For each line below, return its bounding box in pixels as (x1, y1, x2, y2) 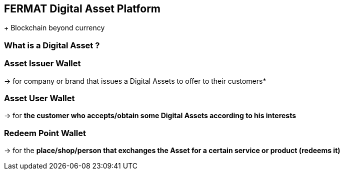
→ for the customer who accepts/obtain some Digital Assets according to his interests (4, 111, 296, 120)
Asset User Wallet (4, 93, 75, 103)
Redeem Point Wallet (4, 128, 86, 138)
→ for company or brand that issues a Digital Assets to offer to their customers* (4, 76, 266, 85)
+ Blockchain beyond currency (4, 23, 105, 32)
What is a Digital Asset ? (4, 40, 100, 50)
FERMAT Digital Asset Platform (4, 2, 161, 15)
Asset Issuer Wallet (4, 58, 81, 69)
